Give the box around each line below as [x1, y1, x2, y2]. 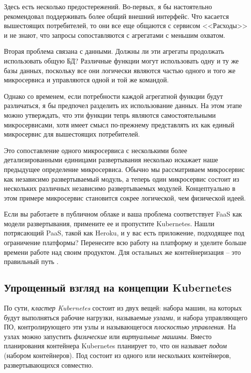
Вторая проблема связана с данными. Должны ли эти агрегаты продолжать [4, 46, 224, 56]
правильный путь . [4, 256, 59, 266]
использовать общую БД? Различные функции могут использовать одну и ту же [4, 55, 239, 65]
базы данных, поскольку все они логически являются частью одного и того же [4, 65, 236, 75]
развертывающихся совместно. [4, 359, 93, 370]
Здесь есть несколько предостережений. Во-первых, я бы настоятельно [4, 1, 212, 11]
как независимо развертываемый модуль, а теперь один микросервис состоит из [4, 173, 239, 184]
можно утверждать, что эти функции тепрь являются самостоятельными [4, 109, 216, 120]
